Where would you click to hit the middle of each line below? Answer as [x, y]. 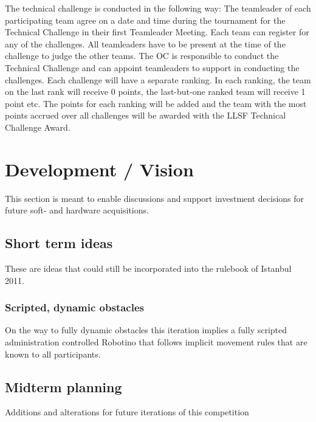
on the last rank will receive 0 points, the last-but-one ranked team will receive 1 [155, 92]
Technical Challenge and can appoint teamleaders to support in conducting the [152, 67]
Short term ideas [59, 243]
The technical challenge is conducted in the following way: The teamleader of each [158, 8]
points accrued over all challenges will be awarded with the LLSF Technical [146, 115]
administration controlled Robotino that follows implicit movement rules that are [156, 342]
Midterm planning [64, 386]
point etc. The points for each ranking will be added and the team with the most [156, 103]
